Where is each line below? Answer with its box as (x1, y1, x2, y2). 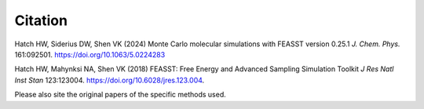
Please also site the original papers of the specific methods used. (14, 90, 227, 100)
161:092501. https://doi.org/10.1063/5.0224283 (14, 49, 166, 59)
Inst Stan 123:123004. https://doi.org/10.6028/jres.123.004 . (14, 75, 205, 85)
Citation (14, 12, 68, 29)
